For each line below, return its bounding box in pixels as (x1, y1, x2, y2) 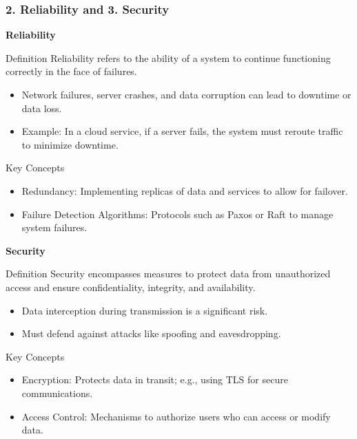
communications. (21, 385, 93, 400)
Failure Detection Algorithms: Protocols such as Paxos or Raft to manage (21, 206, 334, 221)
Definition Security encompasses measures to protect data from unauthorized (6, 266, 331, 281)
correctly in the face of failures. (6, 64, 137, 78)
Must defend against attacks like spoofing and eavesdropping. (21, 326, 281, 341)
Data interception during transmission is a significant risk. (21, 303, 268, 317)
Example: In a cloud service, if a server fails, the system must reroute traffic (21, 124, 343, 138)
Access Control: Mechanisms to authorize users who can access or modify (21, 409, 331, 423)
